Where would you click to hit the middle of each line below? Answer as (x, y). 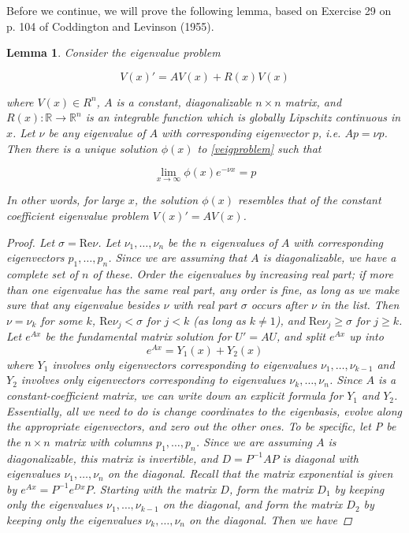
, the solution (166, 200)
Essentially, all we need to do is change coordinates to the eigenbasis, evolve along (204, 410)
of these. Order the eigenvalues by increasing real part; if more (243, 273)
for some (61, 320)
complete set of (42, 273)
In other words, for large (65, 200)
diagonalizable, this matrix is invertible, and (112, 458)
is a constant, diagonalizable (184, 101)
